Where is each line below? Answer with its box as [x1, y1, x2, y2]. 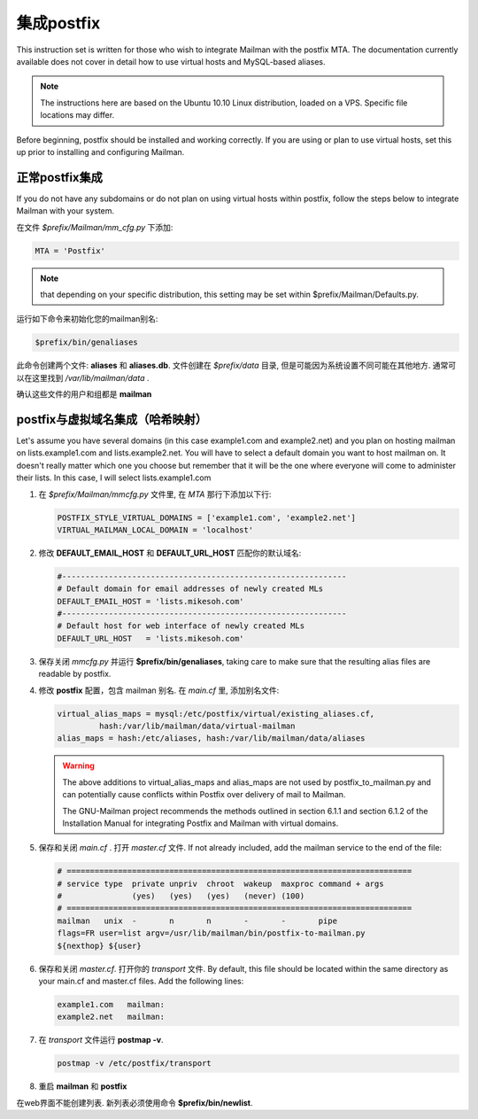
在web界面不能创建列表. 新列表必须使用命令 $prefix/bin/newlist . [16, 1097, 253, 1107]
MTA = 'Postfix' [35, 245, 106, 256]
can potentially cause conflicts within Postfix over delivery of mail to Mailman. [62, 789, 346, 800]
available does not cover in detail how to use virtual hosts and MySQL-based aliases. [16, 56, 326, 66]
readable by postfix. [38, 669, 112, 680]
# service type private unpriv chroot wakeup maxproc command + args [57, 878, 384, 889]
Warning [62, 760, 95, 771]
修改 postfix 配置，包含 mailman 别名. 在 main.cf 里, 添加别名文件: [38, 685, 280, 695]
